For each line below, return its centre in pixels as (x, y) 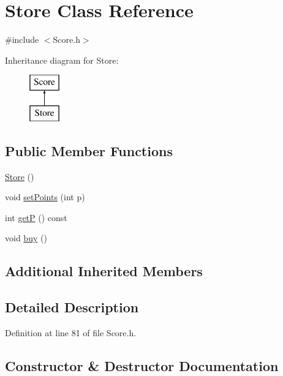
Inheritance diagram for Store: (62, 60)
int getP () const (36, 217)
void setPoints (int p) (45, 197)
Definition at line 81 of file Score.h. (71, 333)
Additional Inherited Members (104, 271)
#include (22, 39)
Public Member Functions (89, 150)
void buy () (26, 238)
